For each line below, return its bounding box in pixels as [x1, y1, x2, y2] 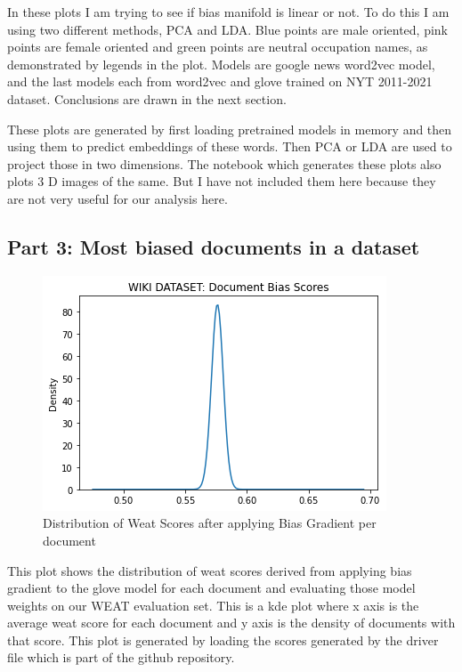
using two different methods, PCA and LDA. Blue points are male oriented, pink [7, 20, 449, 38]
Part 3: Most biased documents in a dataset [7, 232, 420, 260]
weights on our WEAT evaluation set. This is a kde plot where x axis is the [7, 595, 419, 614]
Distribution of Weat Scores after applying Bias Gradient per [43, 514, 377, 532]
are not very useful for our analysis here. [7, 189, 228, 207]
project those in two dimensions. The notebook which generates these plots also [7, 154, 442, 173]
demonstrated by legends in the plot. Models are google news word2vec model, [7, 54, 435, 73]
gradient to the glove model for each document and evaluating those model [7, 579, 416, 597]
